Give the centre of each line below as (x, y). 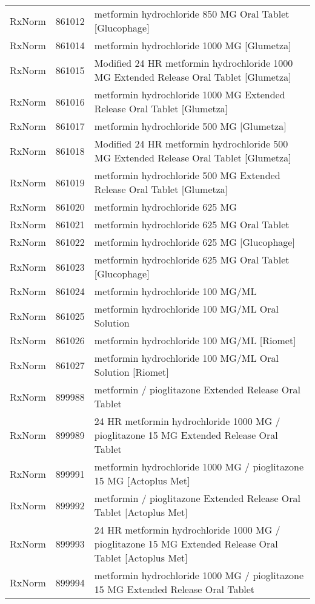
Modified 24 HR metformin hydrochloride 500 (191, 144)
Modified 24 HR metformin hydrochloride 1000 (194, 63)
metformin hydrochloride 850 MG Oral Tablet (192, 14)
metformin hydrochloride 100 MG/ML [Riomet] (195, 340)
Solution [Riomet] (131, 372)
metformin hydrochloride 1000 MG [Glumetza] (193, 45)
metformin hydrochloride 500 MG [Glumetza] (190, 126)
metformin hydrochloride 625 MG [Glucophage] (194, 242)
